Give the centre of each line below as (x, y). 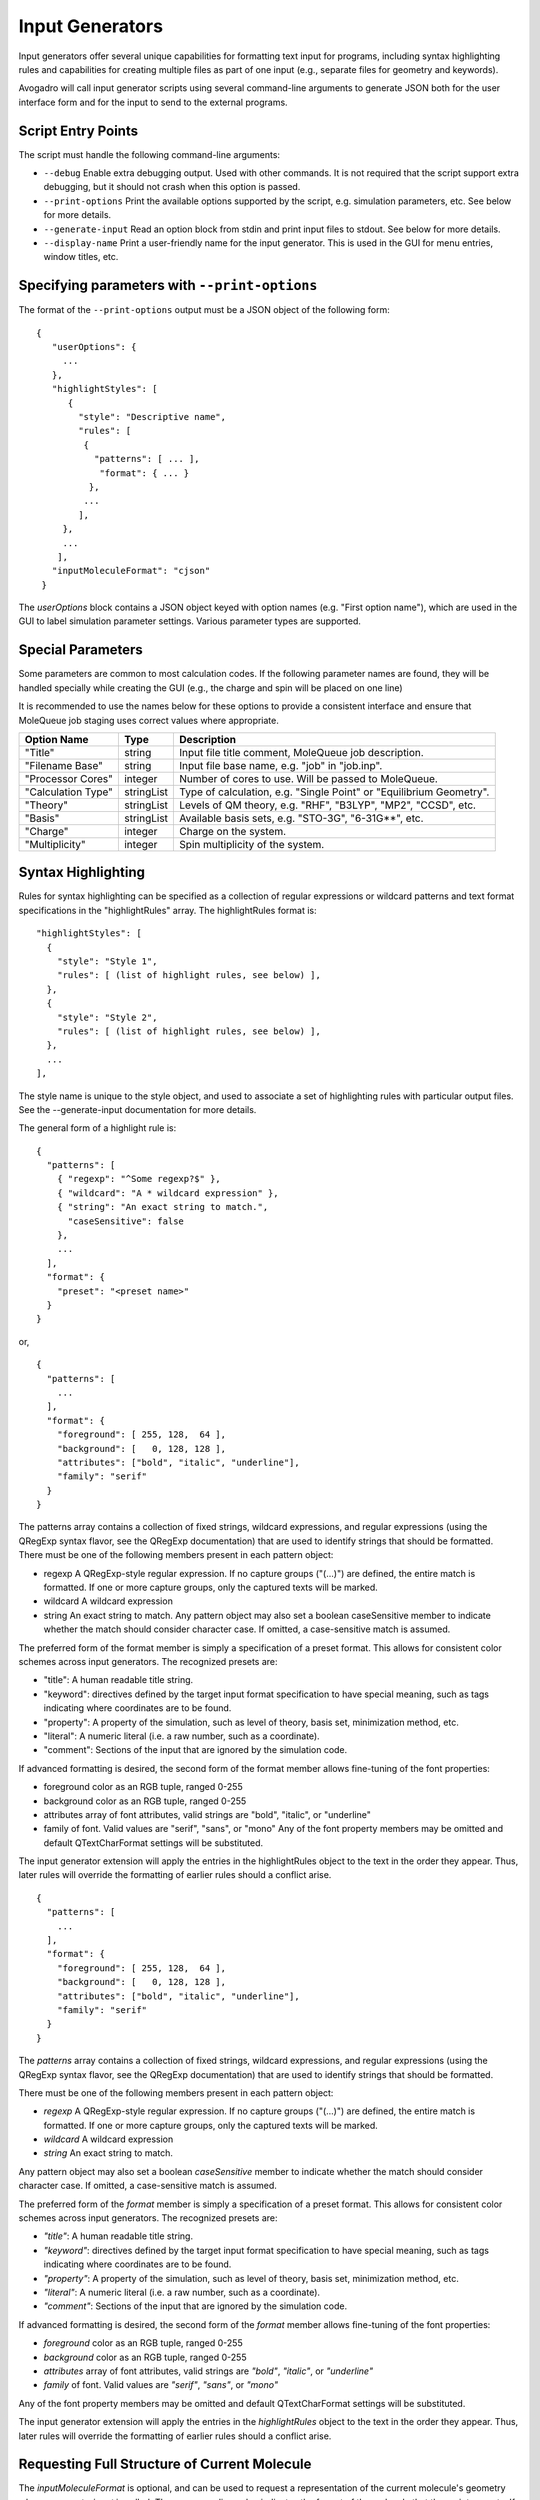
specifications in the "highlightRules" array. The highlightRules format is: (167, 910)
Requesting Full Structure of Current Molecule (165, 2464)
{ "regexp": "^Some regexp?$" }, (139, 1179)
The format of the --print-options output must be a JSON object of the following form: (204, 310)
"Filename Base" (64, 765)
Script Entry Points (78, 130)
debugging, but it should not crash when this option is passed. (172, 187)
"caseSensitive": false (126, 1221)
